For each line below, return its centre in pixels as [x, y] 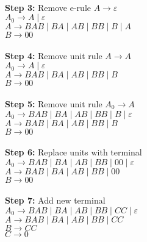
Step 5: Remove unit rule [54, 103]
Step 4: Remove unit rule [54, 55]
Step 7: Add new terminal [55, 200]
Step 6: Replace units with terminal [73, 152]
